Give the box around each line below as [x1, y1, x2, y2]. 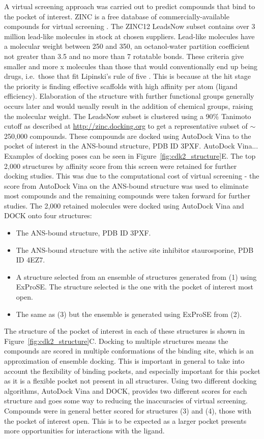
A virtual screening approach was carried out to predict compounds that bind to [4, 1, 255, 11]
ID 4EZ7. [16, 254, 45, 265]
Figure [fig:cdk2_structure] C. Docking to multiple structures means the [4, 335, 228, 346]
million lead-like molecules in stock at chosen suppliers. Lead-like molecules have [4, 31, 255, 41]
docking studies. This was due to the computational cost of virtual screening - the [4, 170, 259, 181]
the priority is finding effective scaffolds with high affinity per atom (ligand [4, 80, 238, 91]
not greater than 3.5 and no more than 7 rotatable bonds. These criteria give [4, 50, 244, 61]
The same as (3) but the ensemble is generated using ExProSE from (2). [16, 308, 242, 319]
